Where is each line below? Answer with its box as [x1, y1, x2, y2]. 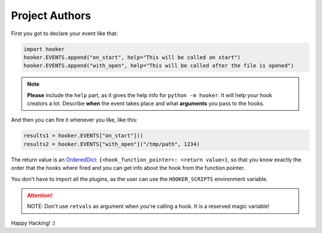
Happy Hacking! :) [11, 219, 56, 226]
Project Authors [11, 9, 92, 22]
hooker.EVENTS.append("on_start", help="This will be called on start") [23, 54, 241, 61]
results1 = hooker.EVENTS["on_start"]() [23, 132, 143, 139]
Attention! [27, 192, 53, 199]
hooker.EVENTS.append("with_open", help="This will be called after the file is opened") [23, 63, 295, 69]
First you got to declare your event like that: [11, 30, 118, 37]
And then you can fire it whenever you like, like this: [11, 116, 138, 123]
